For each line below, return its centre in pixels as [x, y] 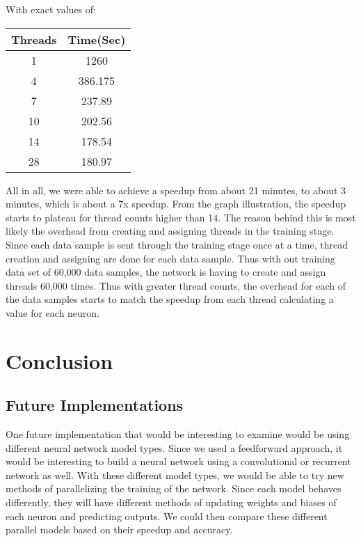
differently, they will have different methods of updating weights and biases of [171, 502]
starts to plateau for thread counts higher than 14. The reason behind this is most [181, 217]
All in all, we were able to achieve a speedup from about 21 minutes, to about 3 [176, 190]
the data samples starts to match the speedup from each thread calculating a [170, 299]
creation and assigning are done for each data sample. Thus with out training [170, 258]
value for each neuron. [53, 312]
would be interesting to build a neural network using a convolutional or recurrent [178, 461]
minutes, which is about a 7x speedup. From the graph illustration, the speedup [176, 204]
